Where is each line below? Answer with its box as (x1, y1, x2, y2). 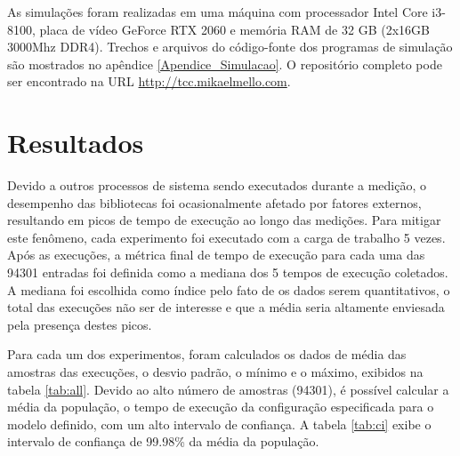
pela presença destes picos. (7, 315, 152, 333)
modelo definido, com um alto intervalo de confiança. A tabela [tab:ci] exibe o (7, 414, 432, 433)
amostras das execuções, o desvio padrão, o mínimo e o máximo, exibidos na (7, 363, 424, 381)
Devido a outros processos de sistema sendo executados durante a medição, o (7, 176, 427, 195)
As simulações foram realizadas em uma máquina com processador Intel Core (7, 3, 428, 20)
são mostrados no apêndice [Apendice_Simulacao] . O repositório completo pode (7, 54, 442, 73)
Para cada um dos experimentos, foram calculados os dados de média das (7, 345, 407, 364)
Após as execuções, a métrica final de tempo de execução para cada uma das (7, 245, 425, 264)
